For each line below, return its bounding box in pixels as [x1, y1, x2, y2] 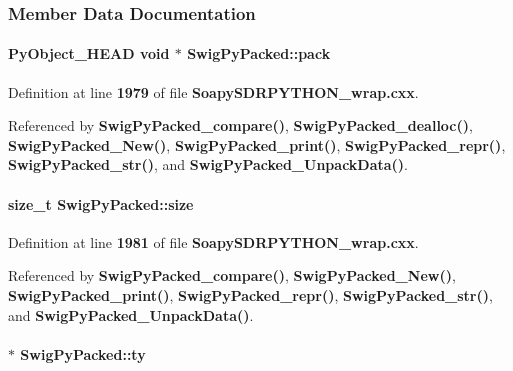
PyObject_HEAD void [8, 43, 170, 64]
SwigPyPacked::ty [20, 343, 146, 364]
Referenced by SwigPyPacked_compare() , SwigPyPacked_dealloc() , [8, 115, 473, 136]
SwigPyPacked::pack [187, 43, 331, 64]
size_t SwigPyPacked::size [8, 193, 194, 214]
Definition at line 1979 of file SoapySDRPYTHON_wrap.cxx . [8, 81, 419, 102]
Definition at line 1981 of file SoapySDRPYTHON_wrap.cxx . [8, 231, 419, 252]
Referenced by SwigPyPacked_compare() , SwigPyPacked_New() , [8, 265, 456, 286]
